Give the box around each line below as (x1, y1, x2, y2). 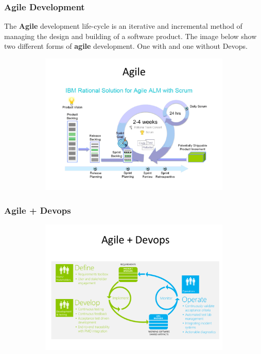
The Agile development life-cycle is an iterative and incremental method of (4, 21, 242, 31)
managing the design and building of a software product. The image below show (4, 30, 257, 41)
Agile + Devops (4, 203, 71, 216)
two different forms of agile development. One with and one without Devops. (4, 41, 248, 51)
